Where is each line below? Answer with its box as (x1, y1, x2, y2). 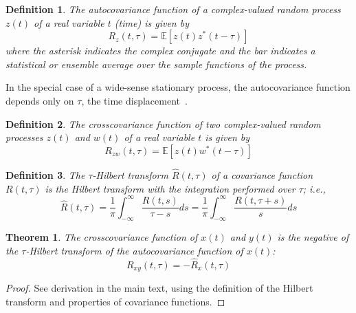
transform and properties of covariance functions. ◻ (5, 294, 225, 308)
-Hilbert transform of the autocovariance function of (25, 244, 243, 258)
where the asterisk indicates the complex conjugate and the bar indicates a (5, 43, 315, 58)
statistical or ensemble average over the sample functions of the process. (5, 56, 307, 71)
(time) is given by (114, 15, 189, 30)
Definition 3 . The (5, 167, 85, 182)
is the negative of (277, 230, 349, 244)
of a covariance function (211, 167, 313, 182)
